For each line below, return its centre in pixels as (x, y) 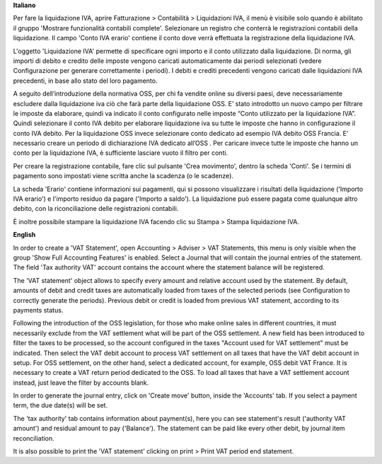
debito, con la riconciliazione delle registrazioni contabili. (96, 209)
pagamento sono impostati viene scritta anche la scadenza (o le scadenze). (123, 176)
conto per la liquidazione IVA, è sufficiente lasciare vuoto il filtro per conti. (121, 153)
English (24, 235)
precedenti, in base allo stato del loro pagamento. (85, 81)
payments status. (38, 310)
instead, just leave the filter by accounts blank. (81, 383)
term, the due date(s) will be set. (60, 405)
